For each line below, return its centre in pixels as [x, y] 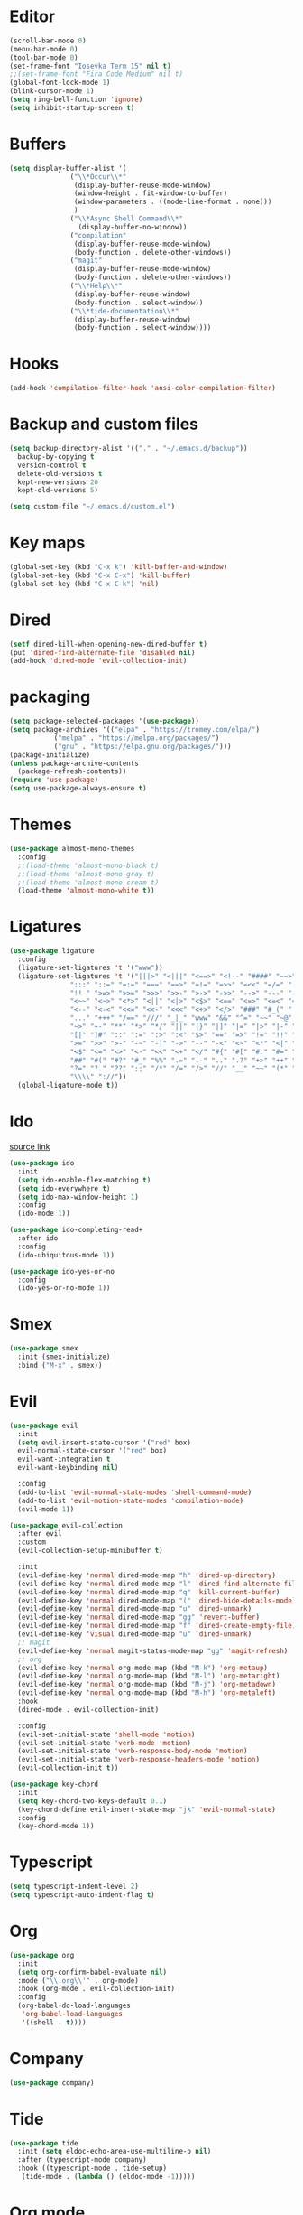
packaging [50, 697]
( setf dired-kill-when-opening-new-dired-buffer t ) [108, 644]
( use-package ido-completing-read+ [76, 1230]
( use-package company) [52, 2083]
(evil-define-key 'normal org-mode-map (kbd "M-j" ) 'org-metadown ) [147, 1685]
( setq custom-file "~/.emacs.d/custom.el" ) [92, 507]
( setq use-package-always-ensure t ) [78, 789]
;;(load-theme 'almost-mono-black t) [88, 865]
